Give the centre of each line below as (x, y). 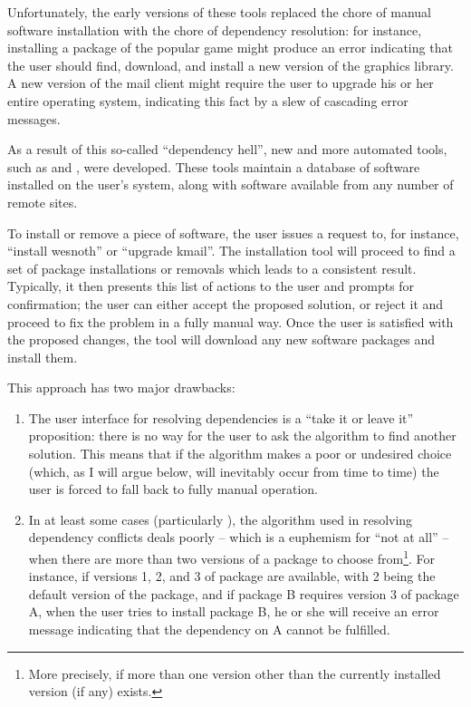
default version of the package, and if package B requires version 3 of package (244, 593)
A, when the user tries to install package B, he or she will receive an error (234, 611)
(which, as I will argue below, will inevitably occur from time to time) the (234, 471)
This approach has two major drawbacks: (121, 387)
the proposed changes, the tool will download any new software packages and (221, 339)
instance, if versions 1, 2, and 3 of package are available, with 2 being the (232, 576)
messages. (34, 118)
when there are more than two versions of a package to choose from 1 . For (232, 557)
